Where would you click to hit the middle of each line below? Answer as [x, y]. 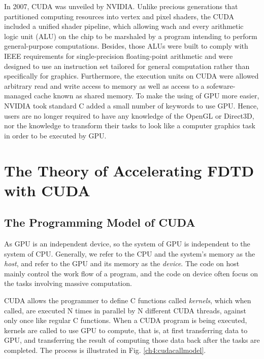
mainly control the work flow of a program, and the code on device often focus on [131, 273]
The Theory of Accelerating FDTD [129, 170]
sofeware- [221, 85]
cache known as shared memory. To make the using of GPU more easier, [147, 96]
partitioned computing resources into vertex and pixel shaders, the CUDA [119, 16]
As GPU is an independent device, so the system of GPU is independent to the [127, 244]
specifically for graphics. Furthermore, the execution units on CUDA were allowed [131, 76]
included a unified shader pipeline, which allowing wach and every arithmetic [124, 26]
